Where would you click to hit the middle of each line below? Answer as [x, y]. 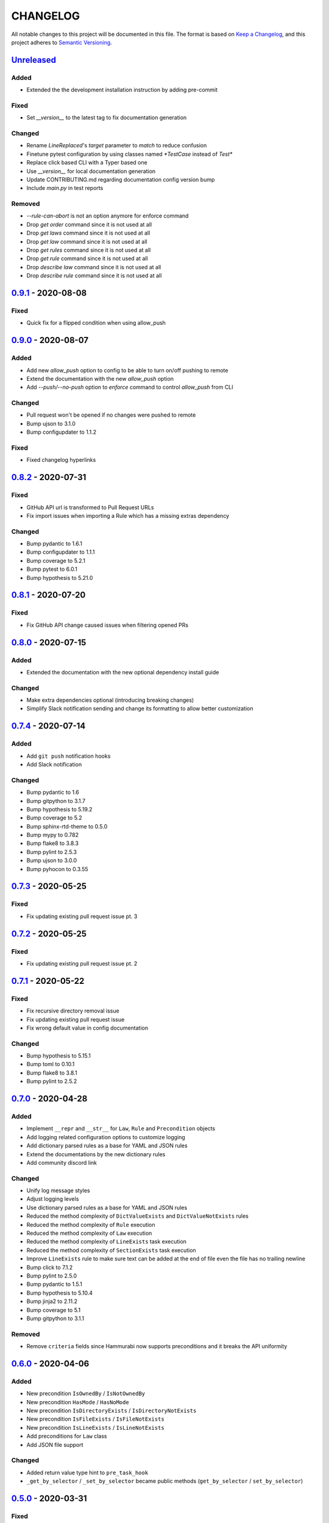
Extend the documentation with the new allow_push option [100, 378]
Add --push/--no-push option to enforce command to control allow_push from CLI [130, 387]
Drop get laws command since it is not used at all [88, 233]
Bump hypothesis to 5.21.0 [60, 578]
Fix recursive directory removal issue [73, 1011]
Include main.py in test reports [65, 188]
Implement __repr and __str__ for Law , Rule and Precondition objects [121, 1129]
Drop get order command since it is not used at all [89, 224]
